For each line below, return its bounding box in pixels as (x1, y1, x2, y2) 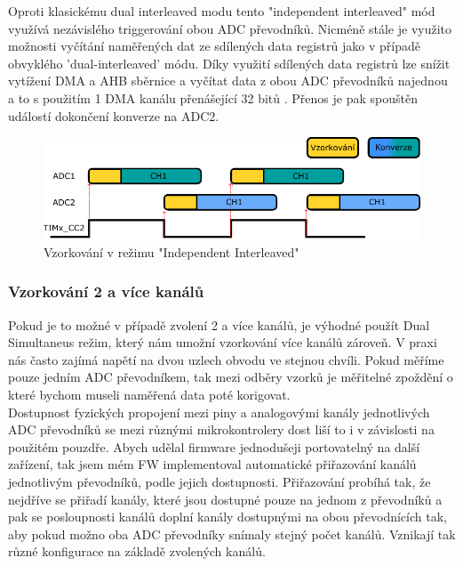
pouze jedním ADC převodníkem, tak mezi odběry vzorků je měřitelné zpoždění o (8, 368, 453, 386)
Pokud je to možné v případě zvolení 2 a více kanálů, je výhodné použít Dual (8, 315, 430, 334)
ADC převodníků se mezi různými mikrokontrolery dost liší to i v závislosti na (8, 420, 435, 439)
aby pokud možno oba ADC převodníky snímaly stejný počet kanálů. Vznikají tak (8, 524, 456, 543)
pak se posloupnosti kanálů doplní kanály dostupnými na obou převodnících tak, (8, 507, 447, 526)
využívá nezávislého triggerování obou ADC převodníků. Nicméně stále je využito (8, 19, 452, 37)
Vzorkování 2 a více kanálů (8, 280, 204, 303)
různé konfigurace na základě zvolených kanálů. (8, 542, 266, 561)
